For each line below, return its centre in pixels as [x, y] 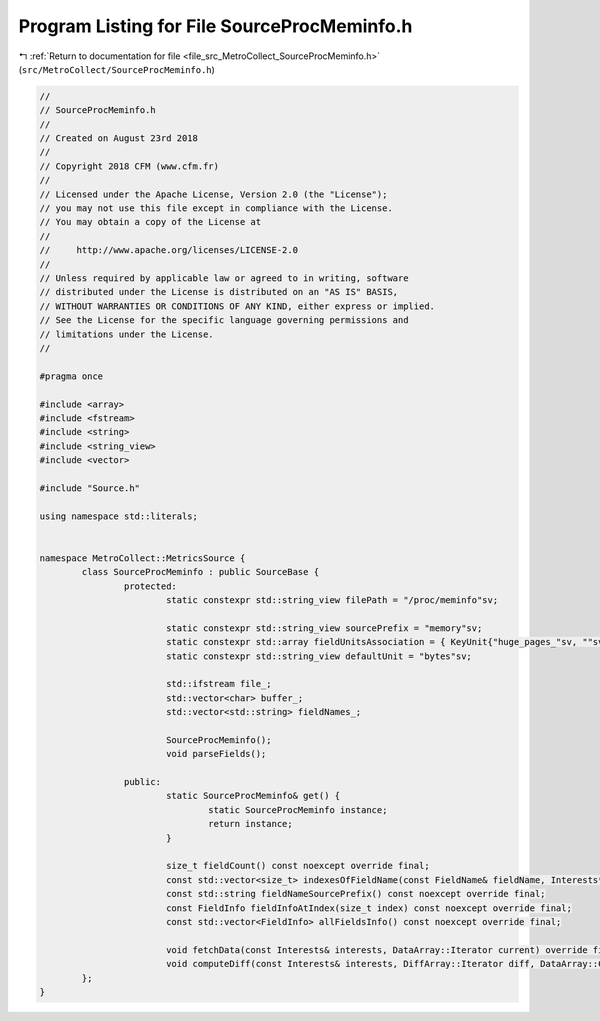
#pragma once [71, 376]
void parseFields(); [216, 754]
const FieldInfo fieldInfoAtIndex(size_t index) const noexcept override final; [368, 908]
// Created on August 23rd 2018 [119, 138]
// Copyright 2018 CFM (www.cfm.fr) [129, 166]
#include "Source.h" [89, 488]
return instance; [251, 824]
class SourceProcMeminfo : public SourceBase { [200, 572]
